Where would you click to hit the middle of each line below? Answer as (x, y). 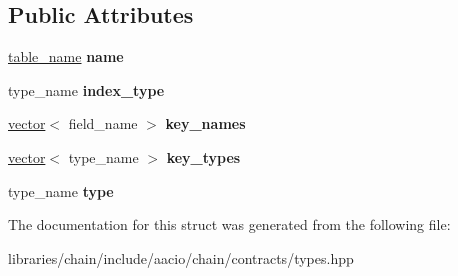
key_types (203, 156)
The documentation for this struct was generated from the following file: (229, 224)
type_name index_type (86, 89)
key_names (205, 123)
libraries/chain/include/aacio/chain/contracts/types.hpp (181, 257)
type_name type (61, 190)
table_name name (66, 56)
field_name (103, 123)
